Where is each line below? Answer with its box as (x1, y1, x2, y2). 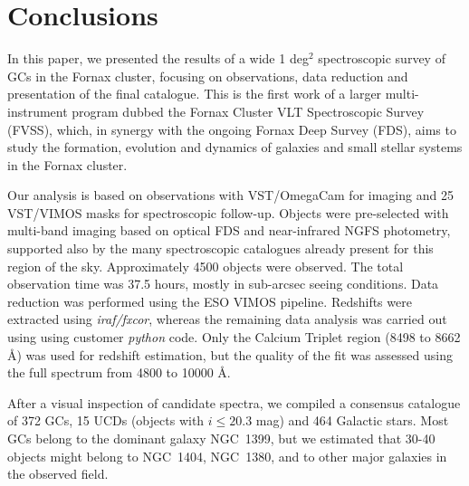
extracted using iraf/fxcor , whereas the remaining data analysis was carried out (7, 310, 447, 329)
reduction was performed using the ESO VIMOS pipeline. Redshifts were (7, 291, 412, 310)
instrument (7, 101, 68, 120)
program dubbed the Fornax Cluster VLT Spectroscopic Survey (72, 101, 425, 120)
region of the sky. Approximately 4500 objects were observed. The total (7, 256, 404, 275)
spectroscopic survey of (318, 49, 445, 68)
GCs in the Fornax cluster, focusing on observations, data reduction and (7, 66, 408, 85)
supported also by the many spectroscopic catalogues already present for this (7, 239, 434, 258)
